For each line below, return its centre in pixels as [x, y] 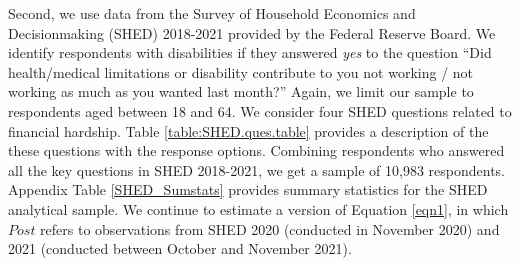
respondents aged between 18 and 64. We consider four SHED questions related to [260, 110]
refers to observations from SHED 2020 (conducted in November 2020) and [270, 228]
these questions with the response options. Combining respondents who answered [256, 150]
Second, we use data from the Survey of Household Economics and [212, 13]
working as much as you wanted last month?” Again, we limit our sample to [241, 91]
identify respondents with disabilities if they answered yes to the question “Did [250, 52]
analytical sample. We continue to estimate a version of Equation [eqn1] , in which [258, 208]
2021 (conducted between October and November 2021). [180, 248]
